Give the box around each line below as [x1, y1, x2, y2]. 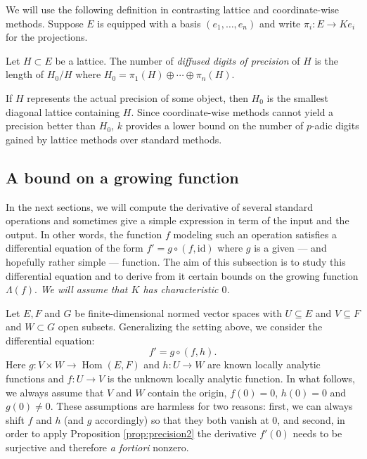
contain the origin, [148, 384, 227, 399]
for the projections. [6, 30, 88, 44]
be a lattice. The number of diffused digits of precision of [55, 53, 300, 67]
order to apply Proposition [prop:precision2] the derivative [6, 426, 257, 441]
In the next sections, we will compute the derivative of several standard [6, 199, 314, 214]
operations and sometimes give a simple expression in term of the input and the [6, 213, 349, 228]
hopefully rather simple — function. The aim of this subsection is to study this [6, 254, 346, 269]
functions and [6, 371, 64, 386]
